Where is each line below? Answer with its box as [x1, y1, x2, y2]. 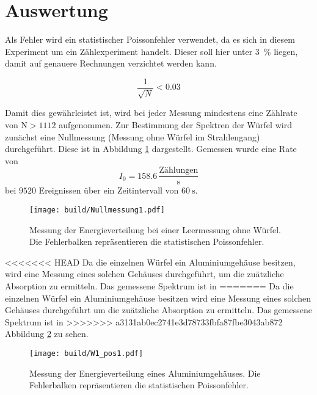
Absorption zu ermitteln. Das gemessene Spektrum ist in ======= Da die [5, 280, 294, 292]
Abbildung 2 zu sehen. [5, 327, 89, 340]
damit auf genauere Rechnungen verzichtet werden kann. [5, 57, 217, 70]
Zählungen [159, 166, 199, 175]
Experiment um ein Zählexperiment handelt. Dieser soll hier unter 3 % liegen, [5, 45, 298, 57]
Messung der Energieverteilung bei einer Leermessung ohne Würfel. [29, 223, 281, 236]
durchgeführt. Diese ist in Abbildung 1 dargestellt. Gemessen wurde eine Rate [5, 142, 297, 155]
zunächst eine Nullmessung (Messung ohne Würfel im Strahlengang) [5, 130, 260, 143]
